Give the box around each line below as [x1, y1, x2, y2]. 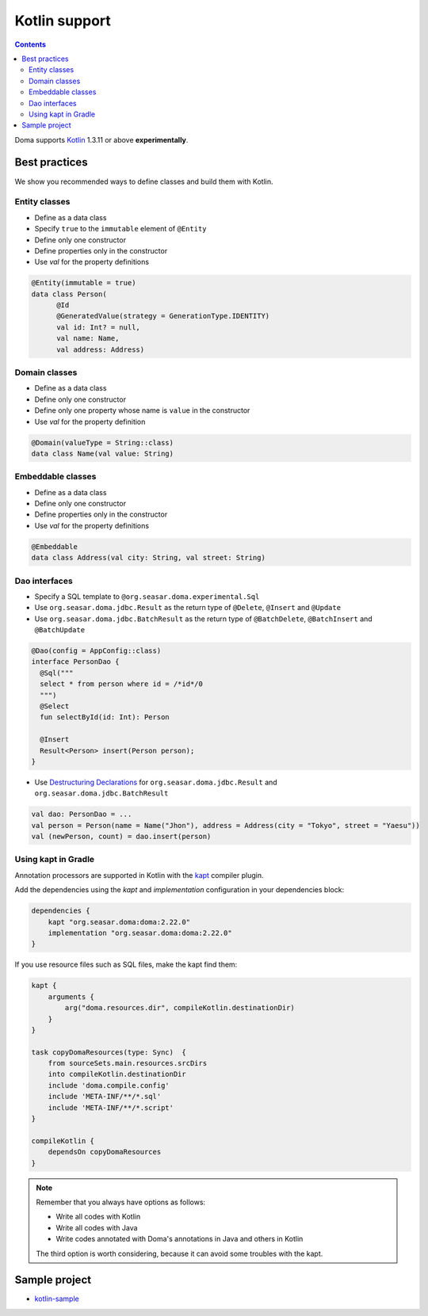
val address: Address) [56, 345, 145, 354]
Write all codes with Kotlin [55, 1212, 141, 1222]
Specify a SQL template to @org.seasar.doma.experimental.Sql [34, 591, 260, 601]
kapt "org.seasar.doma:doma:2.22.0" [48, 917, 190, 926]
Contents [14, 40, 47, 49]
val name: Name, [56, 334, 120, 343]
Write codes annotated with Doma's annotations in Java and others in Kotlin [55, 1234, 304, 1244]
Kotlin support [14, 12, 111, 29]
